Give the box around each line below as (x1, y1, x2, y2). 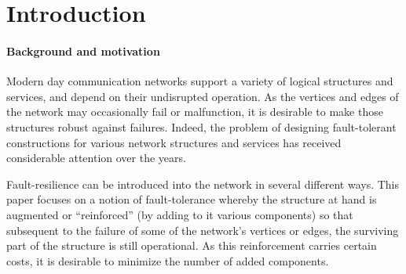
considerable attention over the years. (6, 150, 186, 166)
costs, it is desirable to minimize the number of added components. (6, 252, 329, 269)
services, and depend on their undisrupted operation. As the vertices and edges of (6, 88, 399, 104)
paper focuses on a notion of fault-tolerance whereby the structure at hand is (6, 191, 377, 207)
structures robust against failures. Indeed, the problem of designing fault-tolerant (6, 118, 397, 135)
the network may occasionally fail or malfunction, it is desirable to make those (6, 103, 383, 120)
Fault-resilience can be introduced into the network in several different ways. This (6, 175, 400, 192)
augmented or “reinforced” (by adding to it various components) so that (6, 206, 353, 222)
